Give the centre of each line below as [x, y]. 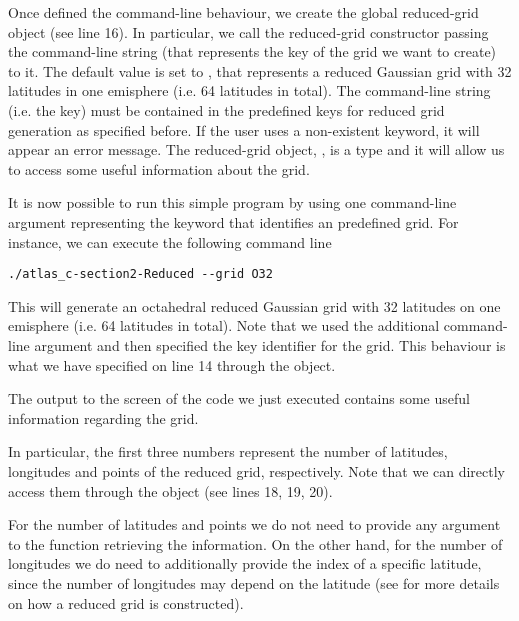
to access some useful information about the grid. [159, 168]
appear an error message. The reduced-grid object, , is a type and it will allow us [256, 149]
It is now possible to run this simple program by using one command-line [232, 202]
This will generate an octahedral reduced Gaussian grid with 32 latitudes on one [254, 305]
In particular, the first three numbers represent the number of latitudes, [228, 451]
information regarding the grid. [103, 417]
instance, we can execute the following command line [170, 241]
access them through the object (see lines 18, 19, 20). [170, 490]
